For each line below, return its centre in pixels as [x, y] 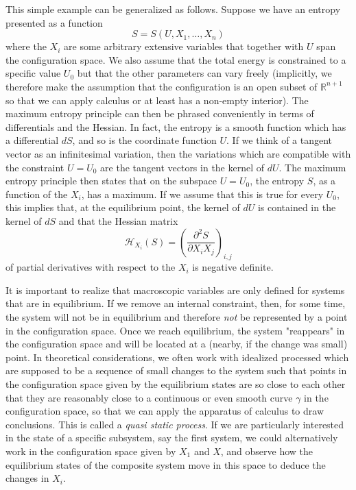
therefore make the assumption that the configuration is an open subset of [162, 86]
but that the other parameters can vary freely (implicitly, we [204, 73]
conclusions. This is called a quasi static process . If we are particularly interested [175, 424]
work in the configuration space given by [91, 451]
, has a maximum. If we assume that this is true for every [202, 194]
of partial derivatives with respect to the [91, 267]
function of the [37, 194]
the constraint [35, 167]
